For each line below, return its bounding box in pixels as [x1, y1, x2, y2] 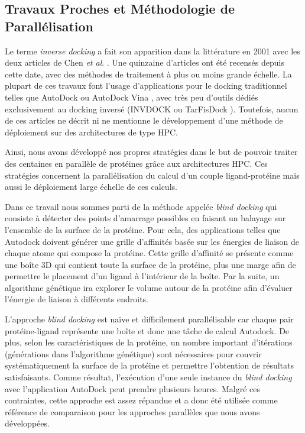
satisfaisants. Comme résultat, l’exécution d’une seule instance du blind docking [5, 371, 292, 383]
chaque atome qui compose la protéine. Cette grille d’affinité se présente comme [5, 247, 294, 259]
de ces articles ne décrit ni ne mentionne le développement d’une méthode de [5, 114, 283, 127]
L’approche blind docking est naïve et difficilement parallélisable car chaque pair [5, 313, 294, 325]
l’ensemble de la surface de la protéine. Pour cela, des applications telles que [5, 223, 281, 235]
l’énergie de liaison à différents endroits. [5, 293, 149, 305]
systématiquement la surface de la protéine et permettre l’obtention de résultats [5, 359, 294, 371]
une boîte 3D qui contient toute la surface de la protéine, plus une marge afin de [5, 258, 296, 270]
